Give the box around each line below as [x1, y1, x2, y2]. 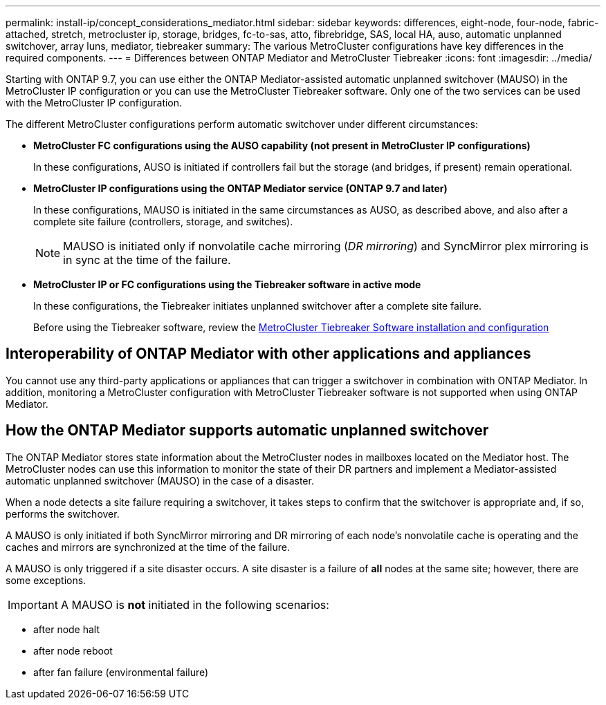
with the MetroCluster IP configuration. [6, 97, 183, 109]
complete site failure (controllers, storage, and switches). [33, 216, 293, 227]
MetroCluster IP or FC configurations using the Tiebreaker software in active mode [33, 279, 421, 290]
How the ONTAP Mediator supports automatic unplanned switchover [6, 422, 489, 440]
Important [8, 597, 58, 612]
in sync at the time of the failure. [63, 253, 231, 267]
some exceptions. [6, 574, 86, 586]
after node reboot [33, 644, 113, 657]
